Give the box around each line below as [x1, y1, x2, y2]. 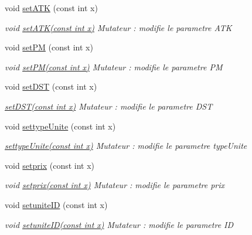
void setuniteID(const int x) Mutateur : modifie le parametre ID [5, 218, 234, 230]
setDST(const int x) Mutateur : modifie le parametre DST [5, 100, 213, 112]
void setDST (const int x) [5, 80, 97, 93]
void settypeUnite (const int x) [5, 120, 116, 132]
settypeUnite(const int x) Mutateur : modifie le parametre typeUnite [5, 139, 247, 152]
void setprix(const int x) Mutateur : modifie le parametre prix [5, 179, 225, 191]
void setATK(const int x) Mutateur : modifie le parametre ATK [5, 21, 232, 33]
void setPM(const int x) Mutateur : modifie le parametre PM [5, 60, 223, 73]
